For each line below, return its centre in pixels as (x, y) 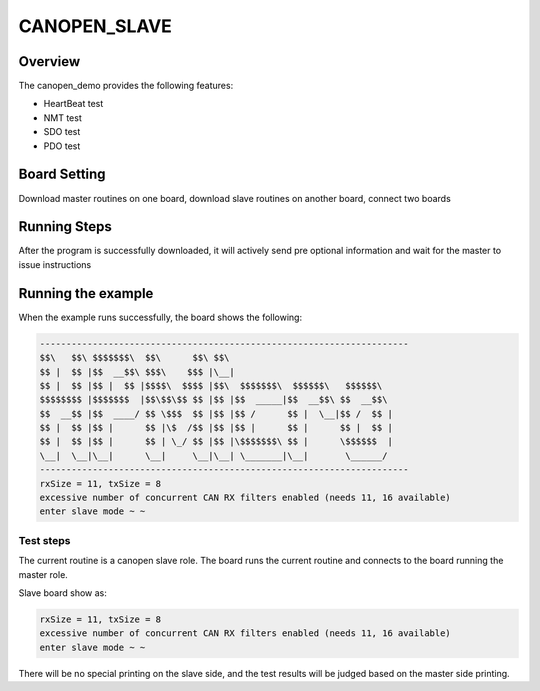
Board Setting (62, 174)
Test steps (44, 540)
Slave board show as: (62, 592)
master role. (43, 574)
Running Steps (65, 226)
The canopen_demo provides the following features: (126, 86)
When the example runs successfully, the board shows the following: (160, 317)
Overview (49, 61)
